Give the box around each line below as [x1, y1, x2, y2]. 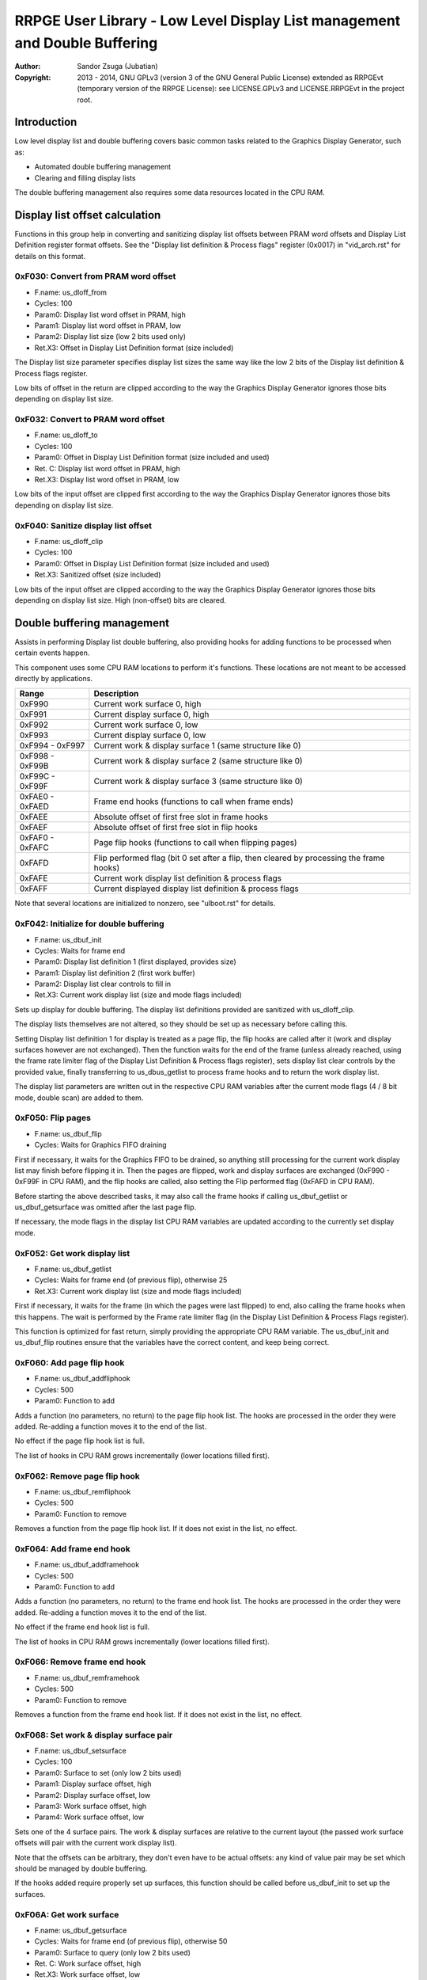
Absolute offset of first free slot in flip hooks [93, 822, 259, 833]
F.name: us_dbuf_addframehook [34, 1560, 140, 1570]
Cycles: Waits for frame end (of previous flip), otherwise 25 [34, 1275, 228, 1285]
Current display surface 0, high [93, 709, 210, 720]
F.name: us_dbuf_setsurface [34, 1746, 127, 1756]
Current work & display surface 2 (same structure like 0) [93, 756, 304, 767]
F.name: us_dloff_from [34, 287, 107, 297]
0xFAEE [19, 812, 48, 823]
